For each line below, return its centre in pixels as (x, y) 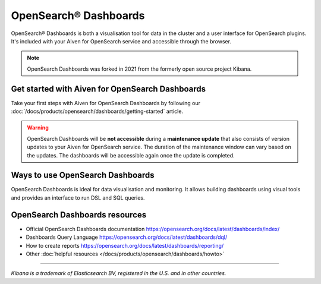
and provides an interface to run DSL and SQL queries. (78, 198)
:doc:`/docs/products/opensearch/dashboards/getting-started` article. (97, 111)
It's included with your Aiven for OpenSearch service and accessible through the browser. (121, 41)
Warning (38, 128)
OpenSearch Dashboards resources (79, 215)
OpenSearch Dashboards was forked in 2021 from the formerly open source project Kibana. (139, 69)
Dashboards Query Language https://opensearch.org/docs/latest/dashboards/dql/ (127, 237)
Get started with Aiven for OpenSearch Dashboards (108, 89)
